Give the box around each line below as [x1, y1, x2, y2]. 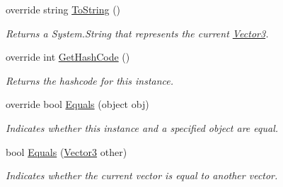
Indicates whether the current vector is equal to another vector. [6, 168, 278, 183]
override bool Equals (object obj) [6, 97, 149, 111]
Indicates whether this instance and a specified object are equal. [6, 120, 279, 135]
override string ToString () [6, 2, 121, 16]
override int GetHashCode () [6, 49, 130, 64]
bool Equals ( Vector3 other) [6, 144, 127, 159]
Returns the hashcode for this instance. [6, 73, 174, 88]
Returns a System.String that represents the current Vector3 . [6, 25, 269, 40]
